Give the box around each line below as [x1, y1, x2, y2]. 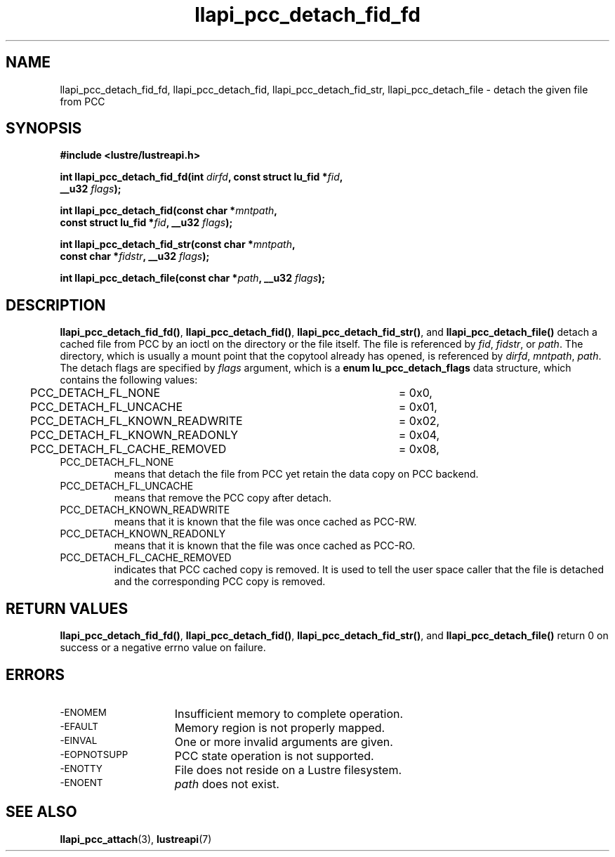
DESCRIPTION [6, 296, 106, 314]
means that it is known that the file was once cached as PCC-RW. [114, 516, 417, 528]
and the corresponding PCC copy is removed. [114, 575, 326, 588]
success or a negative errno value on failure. [60, 641, 266, 654]
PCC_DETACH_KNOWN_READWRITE [60, 504, 230, 516]
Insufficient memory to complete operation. [174, 706, 404, 721]
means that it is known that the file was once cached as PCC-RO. [114, 539, 416, 552]
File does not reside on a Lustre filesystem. [174, 762, 402, 777]
